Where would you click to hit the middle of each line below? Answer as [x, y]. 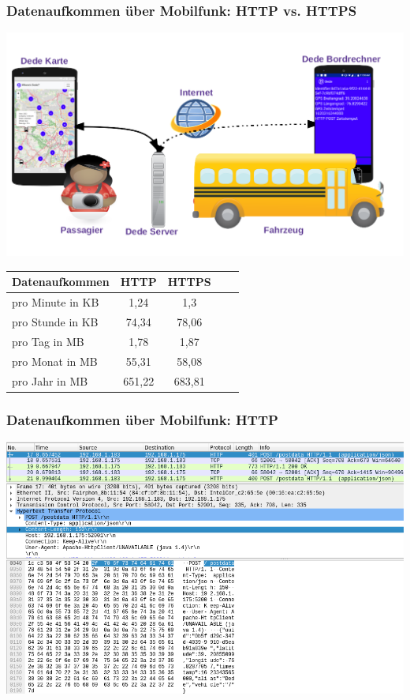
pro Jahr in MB [50, 380]
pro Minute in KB [56, 302]
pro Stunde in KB [55, 322]
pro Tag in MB [48, 341]
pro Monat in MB [55, 361]
